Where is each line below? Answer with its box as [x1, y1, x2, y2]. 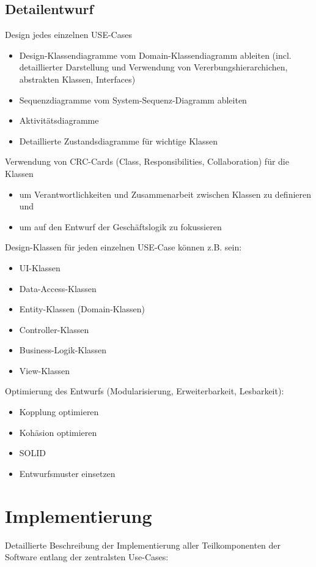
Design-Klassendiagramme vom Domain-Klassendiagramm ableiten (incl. [19, 48, 292, 61]
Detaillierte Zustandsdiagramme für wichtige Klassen [19, 134, 218, 147]
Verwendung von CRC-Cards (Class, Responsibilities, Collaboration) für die [5, 155, 289, 168]
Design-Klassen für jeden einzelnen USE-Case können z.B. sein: [5, 241, 242, 253]
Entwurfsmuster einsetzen [19, 467, 116, 479]
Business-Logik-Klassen [19, 344, 107, 356]
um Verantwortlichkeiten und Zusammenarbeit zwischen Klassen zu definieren [19, 187, 312, 200]
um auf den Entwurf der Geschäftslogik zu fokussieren [19, 220, 222, 233]
